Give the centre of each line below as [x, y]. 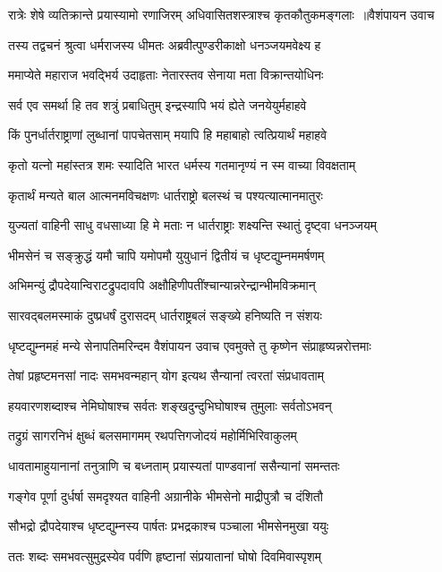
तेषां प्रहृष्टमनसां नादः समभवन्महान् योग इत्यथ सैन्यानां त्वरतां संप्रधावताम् [166, 376]
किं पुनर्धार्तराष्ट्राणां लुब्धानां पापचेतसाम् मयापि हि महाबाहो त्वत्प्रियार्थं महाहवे [168, 135]
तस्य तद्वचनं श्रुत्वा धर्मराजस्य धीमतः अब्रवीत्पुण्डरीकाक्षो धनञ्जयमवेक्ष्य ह [165, 44]
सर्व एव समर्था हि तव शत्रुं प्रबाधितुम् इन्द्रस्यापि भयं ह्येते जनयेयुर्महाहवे [157, 104]
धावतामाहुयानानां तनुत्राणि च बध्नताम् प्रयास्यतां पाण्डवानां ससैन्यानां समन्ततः [174, 465]
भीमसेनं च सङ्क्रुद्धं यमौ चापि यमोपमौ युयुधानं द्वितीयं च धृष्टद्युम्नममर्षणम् [166, 255]
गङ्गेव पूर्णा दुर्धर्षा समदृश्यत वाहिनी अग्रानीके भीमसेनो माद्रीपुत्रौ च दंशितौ [166, 495]
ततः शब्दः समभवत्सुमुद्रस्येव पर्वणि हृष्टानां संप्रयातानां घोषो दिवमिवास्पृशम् [165, 555]
